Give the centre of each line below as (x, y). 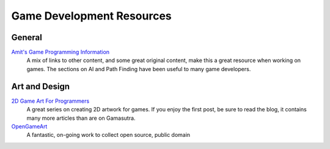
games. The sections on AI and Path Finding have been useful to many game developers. (139, 69)
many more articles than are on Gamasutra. (81, 118)
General (27, 37)
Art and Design (41, 86)
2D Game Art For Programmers (50, 101)
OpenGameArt (29, 126)
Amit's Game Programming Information (61, 52)
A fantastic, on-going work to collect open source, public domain (108, 135)
